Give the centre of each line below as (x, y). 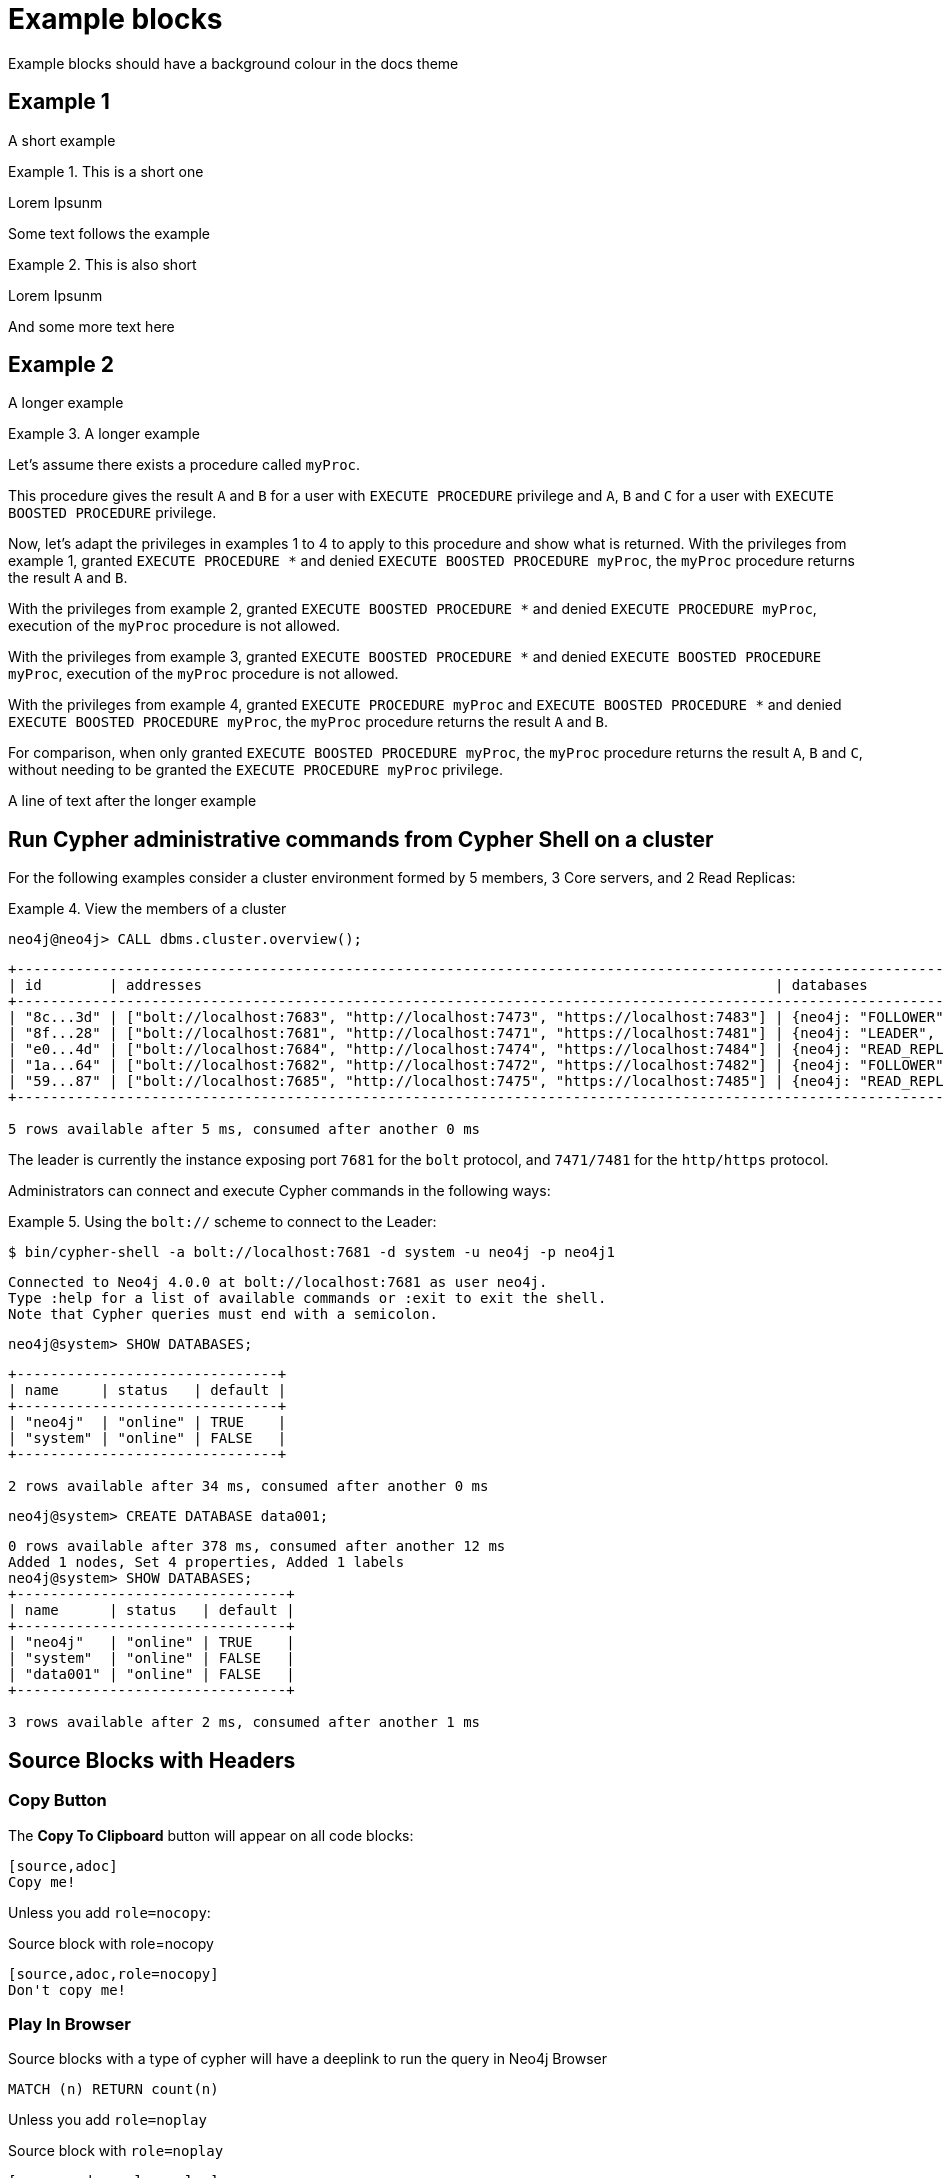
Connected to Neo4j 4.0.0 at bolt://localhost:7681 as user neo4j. (278, 1282)
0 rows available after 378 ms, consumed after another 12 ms (257, 1546)
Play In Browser (69, 2023)
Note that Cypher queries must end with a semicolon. (223, 1314)
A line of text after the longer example (132, 801)
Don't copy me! (67, 1989)
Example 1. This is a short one (106, 171)
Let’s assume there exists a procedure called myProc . (184, 465)
